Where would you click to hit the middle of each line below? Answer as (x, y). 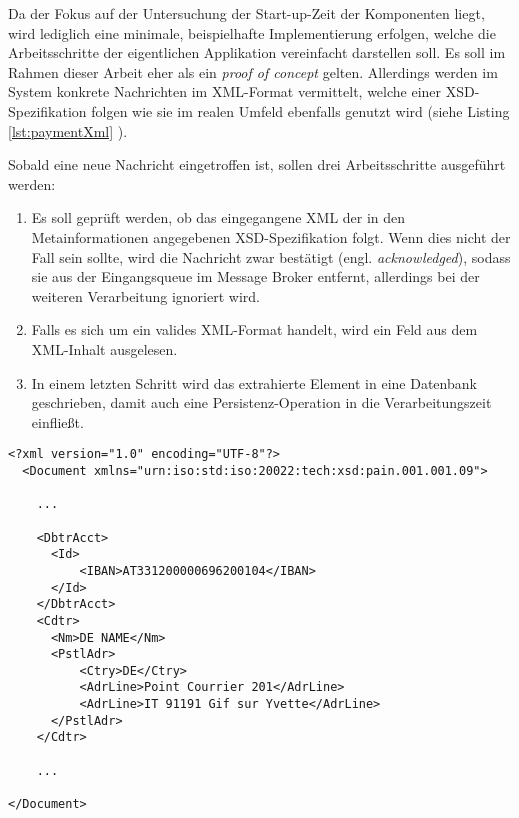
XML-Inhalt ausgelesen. (104, 348)
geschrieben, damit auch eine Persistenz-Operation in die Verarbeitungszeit (261, 402)
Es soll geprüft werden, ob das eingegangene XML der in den (218, 217)
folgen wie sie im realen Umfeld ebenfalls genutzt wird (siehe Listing (300, 110)
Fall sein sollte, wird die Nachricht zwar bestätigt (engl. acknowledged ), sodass (271, 256)
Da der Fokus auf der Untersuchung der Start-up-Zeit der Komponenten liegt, (246, 13)
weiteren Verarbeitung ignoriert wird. (145, 295)
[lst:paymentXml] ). (68, 130)
